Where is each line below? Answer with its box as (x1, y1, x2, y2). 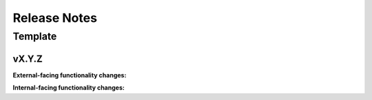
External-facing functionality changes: (12, 71, 127, 79)
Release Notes (12, 10, 98, 25)
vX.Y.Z (12, 53, 43, 64)
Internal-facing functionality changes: (12, 84, 125, 92)
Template (12, 30, 57, 42)
